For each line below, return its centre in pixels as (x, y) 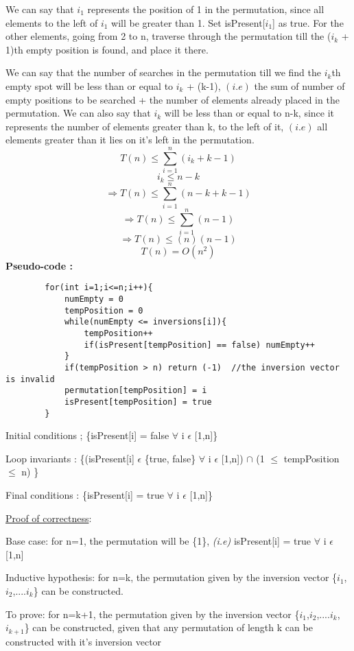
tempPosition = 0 (104, 310)
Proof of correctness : (49, 518)
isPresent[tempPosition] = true (138, 402)
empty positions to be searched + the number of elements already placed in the (173, 99)
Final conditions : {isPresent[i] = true (85, 495)
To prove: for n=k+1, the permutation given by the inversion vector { (153, 614)
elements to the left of (52, 22)
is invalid (30, 379)
